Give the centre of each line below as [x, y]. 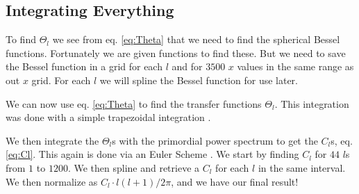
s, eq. [342, 140]
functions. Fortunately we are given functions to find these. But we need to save [176, 52]
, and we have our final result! [235, 181]
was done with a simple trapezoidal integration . [108, 117]
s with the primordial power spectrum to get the [215, 140]
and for [187, 66]
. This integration [312, 103]
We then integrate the [52, 140]
